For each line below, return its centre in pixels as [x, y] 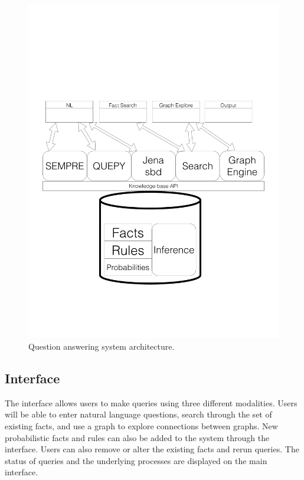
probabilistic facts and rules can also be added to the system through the [137, 437]
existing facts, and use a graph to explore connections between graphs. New [141, 425]
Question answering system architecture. [102, 346]
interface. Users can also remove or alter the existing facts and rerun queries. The [152, 449]
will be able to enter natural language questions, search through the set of [138, 414]
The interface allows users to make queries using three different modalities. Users [151, 402]
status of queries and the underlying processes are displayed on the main [136, 460]
